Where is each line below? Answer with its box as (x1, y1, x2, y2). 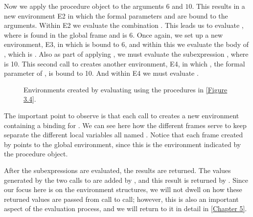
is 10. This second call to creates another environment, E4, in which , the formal (4, 58, 245, 68)
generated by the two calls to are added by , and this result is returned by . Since (4, 174, 249, 185)
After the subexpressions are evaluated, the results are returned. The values (4, 165, 231, 175)
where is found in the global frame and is (4, 29, 127, 40)
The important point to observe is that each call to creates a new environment (4, 110, 239, 120)
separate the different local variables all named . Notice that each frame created (4, 130, 243, 140)
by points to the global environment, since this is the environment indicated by (4, 139, 241, 149)
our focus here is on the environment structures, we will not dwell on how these (4, 184, 242, 195)
